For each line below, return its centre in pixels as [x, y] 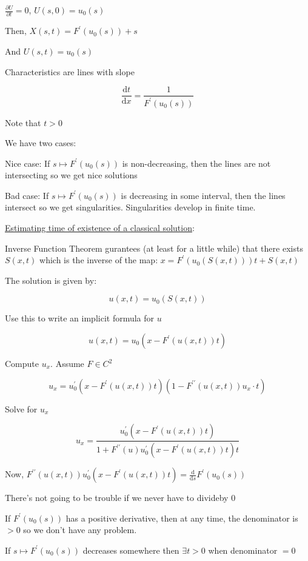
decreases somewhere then [131, 550]
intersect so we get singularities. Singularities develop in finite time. [130, 207]
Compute [22, 364]
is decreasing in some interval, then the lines [203, 195]
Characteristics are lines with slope [70, 71]
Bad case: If [27, 195]
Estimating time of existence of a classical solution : [100, 228]
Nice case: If [28, 163]
